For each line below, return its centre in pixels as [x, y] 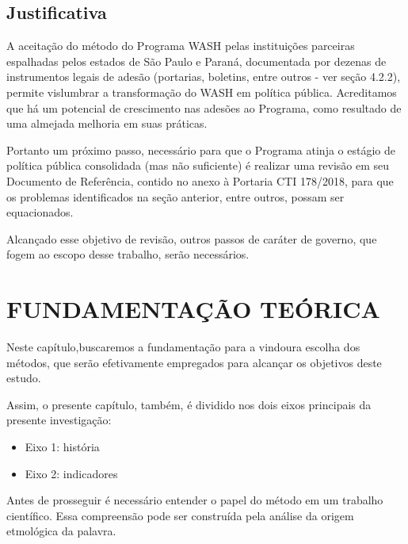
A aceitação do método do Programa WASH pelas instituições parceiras [181, 46]
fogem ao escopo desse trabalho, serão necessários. [128, 254]
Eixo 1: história [62, 447]
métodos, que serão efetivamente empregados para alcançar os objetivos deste [194, 362]
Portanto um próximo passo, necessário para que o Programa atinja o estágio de [201, 149]
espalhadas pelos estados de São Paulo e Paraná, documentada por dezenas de [196, 61]
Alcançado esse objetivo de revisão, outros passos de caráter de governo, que [192, 238]
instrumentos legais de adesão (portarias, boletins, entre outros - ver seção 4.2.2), [204, 77]
